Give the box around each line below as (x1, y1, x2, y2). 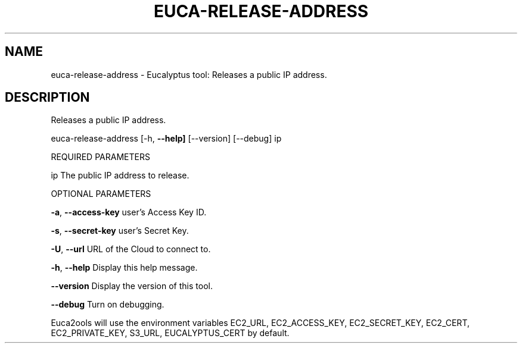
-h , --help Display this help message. (51, 262, 198, 273)
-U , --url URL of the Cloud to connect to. (51, 244, 211, 255)
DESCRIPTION (5, 90, 90, 105)
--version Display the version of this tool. (51, 281, 213, 291)
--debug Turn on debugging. (51, 299, 164, 310)
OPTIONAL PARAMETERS (51, 189, 151, 199)
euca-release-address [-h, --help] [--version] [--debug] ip (51, 133, 282, 144)
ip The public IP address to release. (51, 170, 189, 181)
